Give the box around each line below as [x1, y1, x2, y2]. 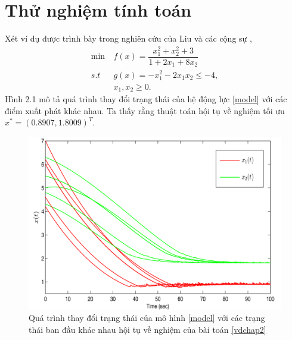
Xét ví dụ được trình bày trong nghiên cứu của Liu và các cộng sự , [5, 32, 252, 45]
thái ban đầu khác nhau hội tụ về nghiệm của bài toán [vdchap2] [29, 323, 266, 335]
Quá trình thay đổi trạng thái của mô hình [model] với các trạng [29, 311, 265, 324]
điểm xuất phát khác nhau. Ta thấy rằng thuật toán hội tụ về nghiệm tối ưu [5, 104, 285, 117]
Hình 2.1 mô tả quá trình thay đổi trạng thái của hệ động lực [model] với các [5, 93, 287, 105]
